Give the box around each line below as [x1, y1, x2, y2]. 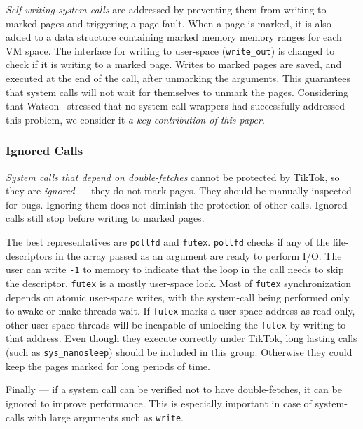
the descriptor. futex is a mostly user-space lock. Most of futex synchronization [6, 275, 352, 290]
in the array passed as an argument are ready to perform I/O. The [55, 248, 342, 263]
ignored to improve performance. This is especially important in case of [6, 395, 312, 410]
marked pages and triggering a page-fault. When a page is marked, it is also [6, 15, 331, 30]
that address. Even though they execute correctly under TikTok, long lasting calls [6, 331, 357, 345]
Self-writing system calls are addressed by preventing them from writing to [6, 2, 327, 16]
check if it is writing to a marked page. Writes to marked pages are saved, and [6, 57, 342, 72]
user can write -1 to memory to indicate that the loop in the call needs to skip [6, 262, 344, 277]
